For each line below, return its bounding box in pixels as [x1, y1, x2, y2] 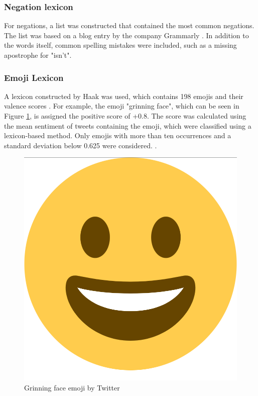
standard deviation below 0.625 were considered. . [4, 140, 157, 150]
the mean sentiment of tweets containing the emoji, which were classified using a [4, 120, 251, 131]
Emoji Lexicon [4, 71, 64, 83]
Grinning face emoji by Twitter [24, 382, 120, 392]
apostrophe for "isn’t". [4, 50, 72, 60]
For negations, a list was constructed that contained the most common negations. [4, 20, 254, 31]
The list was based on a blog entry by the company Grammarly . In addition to [4, 30, 249, 40]
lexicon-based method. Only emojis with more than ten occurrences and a [4, 130, 231, 141]
